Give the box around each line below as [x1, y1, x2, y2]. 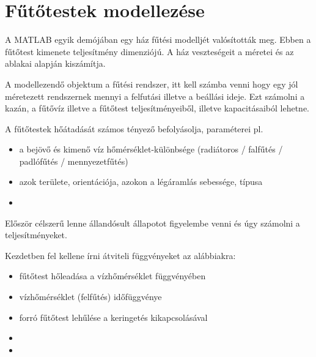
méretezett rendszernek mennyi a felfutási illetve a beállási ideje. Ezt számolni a [5, 89, 305, 102]
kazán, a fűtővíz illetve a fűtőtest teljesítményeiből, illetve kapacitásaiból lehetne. [5, 102, 310, 115]
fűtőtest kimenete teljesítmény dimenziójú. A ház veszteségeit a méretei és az [5, 45, 294, 58]
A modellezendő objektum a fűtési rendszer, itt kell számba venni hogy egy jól [5, 77, 298, 90]
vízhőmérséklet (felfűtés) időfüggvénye [19, 290, 162, 303]
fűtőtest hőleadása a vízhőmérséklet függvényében [19, 269, 206, 282]
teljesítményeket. [5, 228, 67, 241]
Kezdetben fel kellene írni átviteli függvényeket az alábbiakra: [5, 249, 236, 261]
